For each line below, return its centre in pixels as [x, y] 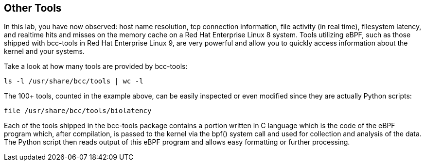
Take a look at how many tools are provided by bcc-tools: [96, 66]
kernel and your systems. [44, 51]
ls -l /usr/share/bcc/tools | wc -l [74, 81]
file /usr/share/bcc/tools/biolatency [78, 111]
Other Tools [33, 8]
